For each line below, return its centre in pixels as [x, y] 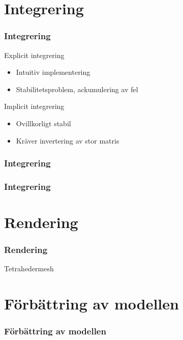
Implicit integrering [34, 106]
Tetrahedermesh [29, 268]
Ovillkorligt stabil [43, 123]
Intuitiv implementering [53, 72]
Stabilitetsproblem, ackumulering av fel [77, 89]
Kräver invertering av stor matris [68, 140]
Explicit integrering [34, 55]
